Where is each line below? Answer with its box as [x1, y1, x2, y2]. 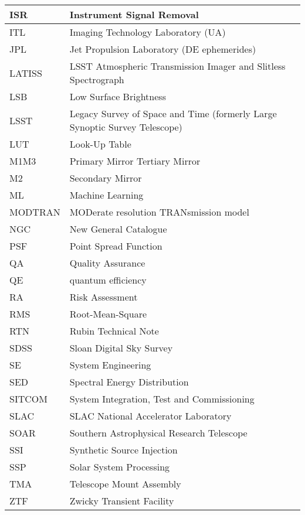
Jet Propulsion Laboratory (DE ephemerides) [69, 42, 256, 56]
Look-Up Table [69, 137, 131, 151]
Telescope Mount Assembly [69, 477, 181, 490]
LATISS [9, 66, 42, 80]
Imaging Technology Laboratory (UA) [69, 25, 226, 39]
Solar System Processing [69, 460, 170, 473]
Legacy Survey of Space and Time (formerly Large [69, 107, 277, 120]
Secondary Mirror [69, 171, 142, 185]
